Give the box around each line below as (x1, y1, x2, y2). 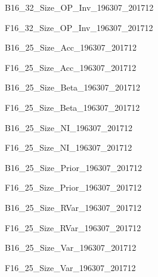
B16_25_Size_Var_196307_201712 (5, 241, 137, 254)
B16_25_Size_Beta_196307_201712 (5, 81, 141, 94)
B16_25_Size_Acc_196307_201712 (5, 41, 137, 54)
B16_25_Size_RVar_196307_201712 (5, 201, 142, 213)
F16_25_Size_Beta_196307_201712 (5, 101, 140, 113)
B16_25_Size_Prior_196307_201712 (5, 161, 142, 173)
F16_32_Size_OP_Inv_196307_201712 (5, 21, 153, 33)
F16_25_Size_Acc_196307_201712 (5, 61, 137, 73)
